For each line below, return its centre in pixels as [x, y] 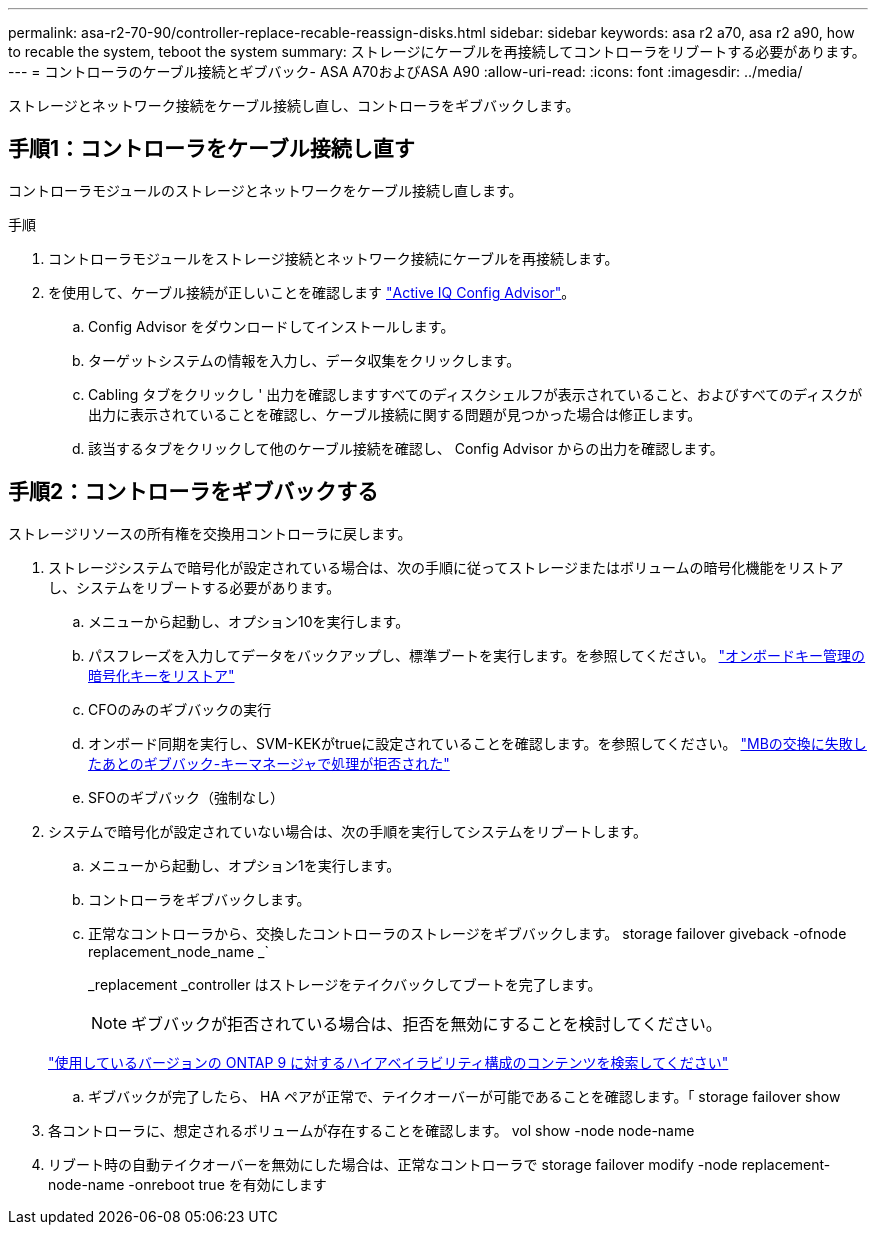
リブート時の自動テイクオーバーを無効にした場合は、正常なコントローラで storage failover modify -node [393, 1164]
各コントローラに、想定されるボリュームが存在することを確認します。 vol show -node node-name [371, 1130]
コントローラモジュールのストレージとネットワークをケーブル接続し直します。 [265, 190]
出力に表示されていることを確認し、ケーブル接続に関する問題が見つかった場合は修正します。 [395, 414]
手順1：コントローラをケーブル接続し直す [211, 149]
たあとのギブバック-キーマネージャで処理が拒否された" [269, 763]
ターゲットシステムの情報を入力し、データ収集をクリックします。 [304, 360]
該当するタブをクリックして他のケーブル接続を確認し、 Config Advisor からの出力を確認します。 [406, 448]
